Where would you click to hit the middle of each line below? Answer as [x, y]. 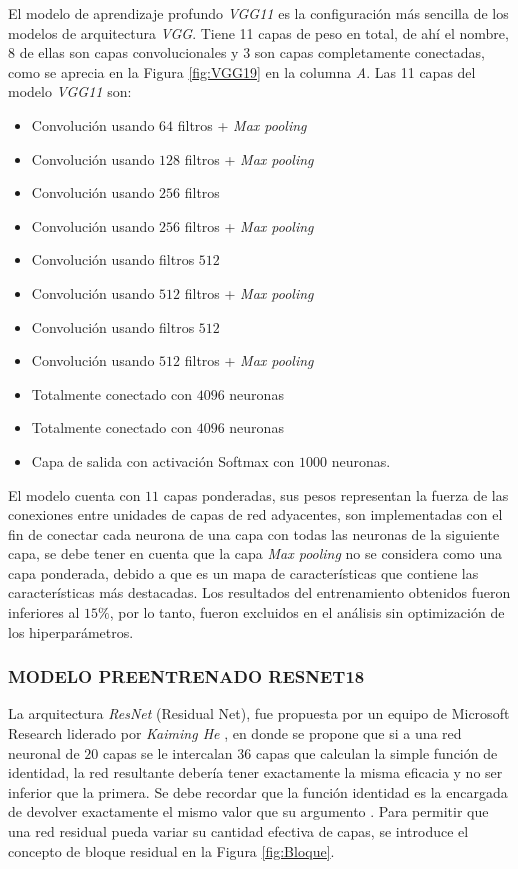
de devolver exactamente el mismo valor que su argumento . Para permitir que [248, 811]
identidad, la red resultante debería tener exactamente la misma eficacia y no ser [255, 772]
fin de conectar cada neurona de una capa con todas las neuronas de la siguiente [254, 533]
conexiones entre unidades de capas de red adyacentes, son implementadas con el [255, 514]
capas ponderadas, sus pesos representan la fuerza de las [336, 494]
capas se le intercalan [167, 752]
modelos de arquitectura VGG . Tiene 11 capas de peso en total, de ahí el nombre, [258, 32]
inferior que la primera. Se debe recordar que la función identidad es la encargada [258, 791]
